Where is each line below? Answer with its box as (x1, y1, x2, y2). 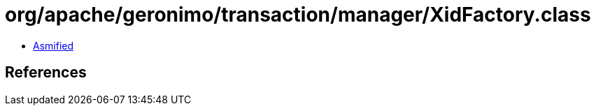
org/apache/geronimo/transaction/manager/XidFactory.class (5, 3, 591, 27)
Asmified (33, 39, 74, 52)
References (5, 64, 87, 82)
